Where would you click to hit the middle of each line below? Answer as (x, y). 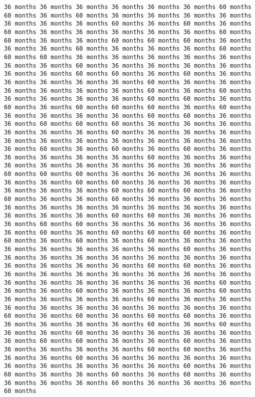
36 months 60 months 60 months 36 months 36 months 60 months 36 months (128, 341)
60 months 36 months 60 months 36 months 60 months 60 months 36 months (128, 316)
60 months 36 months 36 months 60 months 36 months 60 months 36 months (128, 374)
